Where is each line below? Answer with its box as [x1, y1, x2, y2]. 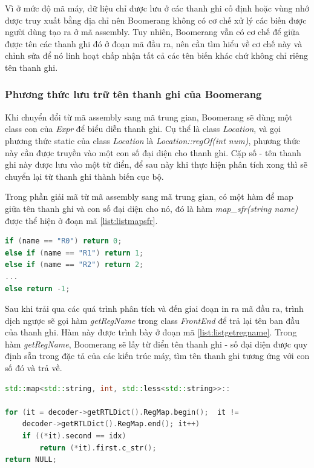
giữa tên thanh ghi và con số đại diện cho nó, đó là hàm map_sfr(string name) [5, 202, 298, 214]
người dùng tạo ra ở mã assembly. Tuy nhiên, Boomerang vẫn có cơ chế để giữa [5, 25, 299, 38]
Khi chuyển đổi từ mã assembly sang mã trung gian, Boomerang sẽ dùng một [5, 110, 293, 123]
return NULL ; [5, 455, 57, 464]
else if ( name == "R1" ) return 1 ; [5, 248, 144, 257]
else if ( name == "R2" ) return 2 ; [5, 260, 144, 269]
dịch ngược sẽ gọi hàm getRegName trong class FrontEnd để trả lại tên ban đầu [5, 314, 300, 326]
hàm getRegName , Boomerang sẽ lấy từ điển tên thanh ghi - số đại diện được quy [5, 337, 308, 350]
